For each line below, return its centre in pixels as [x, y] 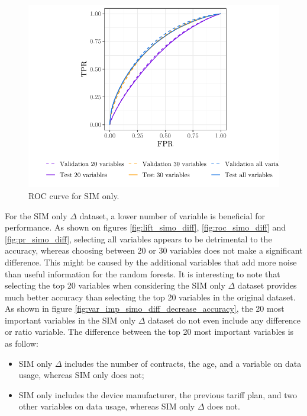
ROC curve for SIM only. [74, 195]
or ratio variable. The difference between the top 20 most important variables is [149, 332]
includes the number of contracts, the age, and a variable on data [183, 363]
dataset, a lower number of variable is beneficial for [172, 215]
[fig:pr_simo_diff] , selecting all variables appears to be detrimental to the [138, 239]
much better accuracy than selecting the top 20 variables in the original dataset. [150, 297]
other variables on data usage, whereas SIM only [107, 406]
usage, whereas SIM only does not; [81, 375]
